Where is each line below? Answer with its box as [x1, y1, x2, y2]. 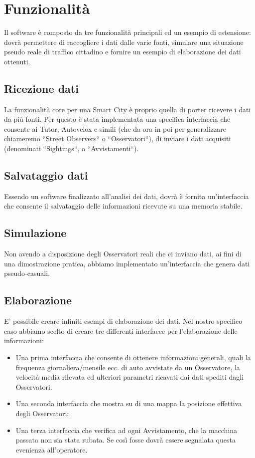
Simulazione [4, 225, 67, 240]
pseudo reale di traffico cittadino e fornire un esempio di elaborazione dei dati [4, 46, 241, 57]
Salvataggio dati [4, 168, 88, 183]
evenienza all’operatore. [15, 444, 88, 455]
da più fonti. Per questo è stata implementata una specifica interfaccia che [4, 114, 231, 124]
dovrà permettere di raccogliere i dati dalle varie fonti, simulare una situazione [4, 36, 244, 47]
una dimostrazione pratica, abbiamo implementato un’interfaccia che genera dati [4, 258, 250, 268]
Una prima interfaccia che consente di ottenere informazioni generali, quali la [15, 352, 251, 363]
